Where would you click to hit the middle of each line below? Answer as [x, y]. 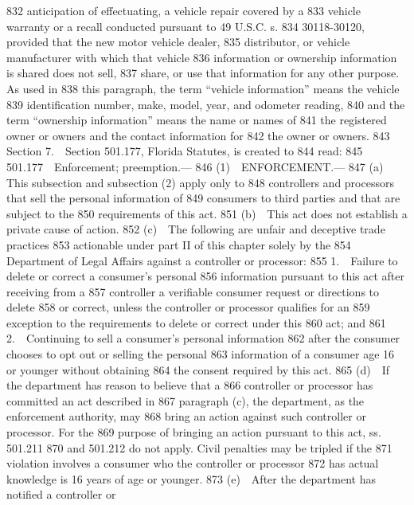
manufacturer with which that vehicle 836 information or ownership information [202, 57]
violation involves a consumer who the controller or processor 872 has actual [193, 463]
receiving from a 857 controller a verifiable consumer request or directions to [193, 291]
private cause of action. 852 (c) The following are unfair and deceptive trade [196, 229]
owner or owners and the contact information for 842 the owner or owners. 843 [198, 135]
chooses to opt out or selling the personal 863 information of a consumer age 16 [201, 354]
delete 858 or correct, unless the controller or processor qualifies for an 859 [188, 307]
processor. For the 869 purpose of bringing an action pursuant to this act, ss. [194, 432]
